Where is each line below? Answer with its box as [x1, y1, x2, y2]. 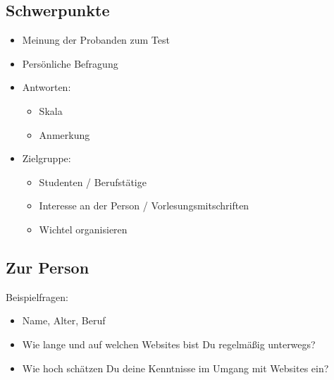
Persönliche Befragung [22, 56, 118, 71]
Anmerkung [39, 127, 90, 142]
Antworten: [22, 80, 71, 94]
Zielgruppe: [22, 151, 71, 166]
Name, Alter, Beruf [22, 313, 106, 328]
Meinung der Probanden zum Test [22, 32, 170, 47]
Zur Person [6, 256, 89, 278]
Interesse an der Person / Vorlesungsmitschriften [39, 198, 249, 213]
